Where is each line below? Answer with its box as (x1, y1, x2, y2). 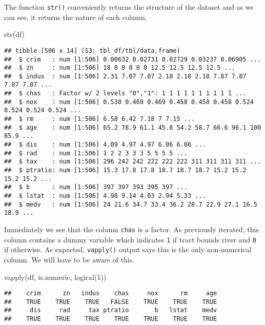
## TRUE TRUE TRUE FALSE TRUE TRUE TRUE (4, 298, 217, 306)
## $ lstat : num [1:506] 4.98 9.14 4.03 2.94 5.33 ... (4, 192, 206, 199)
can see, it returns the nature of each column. (4, 11, 147, 22)
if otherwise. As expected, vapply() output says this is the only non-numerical (4, 244, 252, 255)
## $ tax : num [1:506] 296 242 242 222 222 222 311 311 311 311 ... (4, 158, 261, 166)
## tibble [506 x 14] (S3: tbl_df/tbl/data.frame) (4, 47, 180, 54)
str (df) (4, 29, 25, 39)
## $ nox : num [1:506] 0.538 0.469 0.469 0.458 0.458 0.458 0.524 (4, 98, 254, 106)
